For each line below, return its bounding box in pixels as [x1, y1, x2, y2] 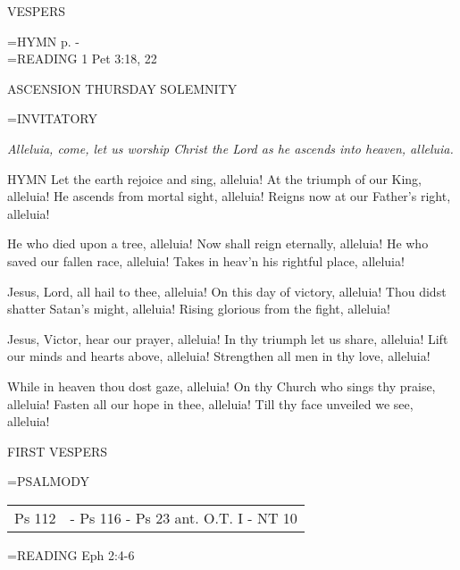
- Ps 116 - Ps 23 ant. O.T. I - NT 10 [70, 507, 297, 528]
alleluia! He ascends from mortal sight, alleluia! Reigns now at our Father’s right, [7, 187, 451, 205]
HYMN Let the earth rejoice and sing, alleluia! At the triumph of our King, [7, 169, 422, 188]
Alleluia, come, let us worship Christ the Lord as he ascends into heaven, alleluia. [7, 138, 454, 157]
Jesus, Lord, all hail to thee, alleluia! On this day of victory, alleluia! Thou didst [7, 281, 447, 300]
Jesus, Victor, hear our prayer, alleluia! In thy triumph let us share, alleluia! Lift [7, 329, 448, 348]
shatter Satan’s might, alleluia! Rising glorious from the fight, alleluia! [7, 299, 390, 318]
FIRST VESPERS [7, 441, 108, 460]
